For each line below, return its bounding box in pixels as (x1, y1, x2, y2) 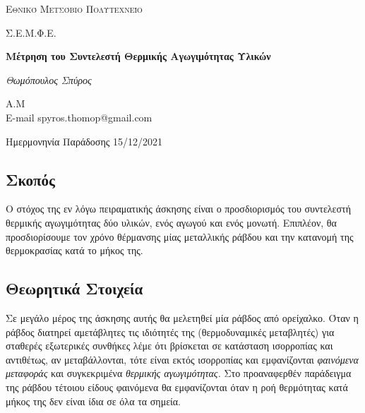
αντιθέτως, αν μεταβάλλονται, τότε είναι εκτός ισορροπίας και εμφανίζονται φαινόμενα (6, 352, 359, 366)
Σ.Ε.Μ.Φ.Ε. (6, 25, 56, 40)
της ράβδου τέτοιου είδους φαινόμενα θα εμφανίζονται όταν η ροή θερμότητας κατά (6, 379, 348, 394)
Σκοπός (6, 168, 55, 190)
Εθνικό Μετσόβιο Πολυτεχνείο (6, 1, 143, 16)
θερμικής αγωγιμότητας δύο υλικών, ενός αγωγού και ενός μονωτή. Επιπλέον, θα (6, 215, 337, 229)
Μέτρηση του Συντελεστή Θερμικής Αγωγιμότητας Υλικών (6, 49, 271, 64)
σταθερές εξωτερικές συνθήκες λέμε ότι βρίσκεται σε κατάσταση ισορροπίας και (6, 338, 333, 353)
